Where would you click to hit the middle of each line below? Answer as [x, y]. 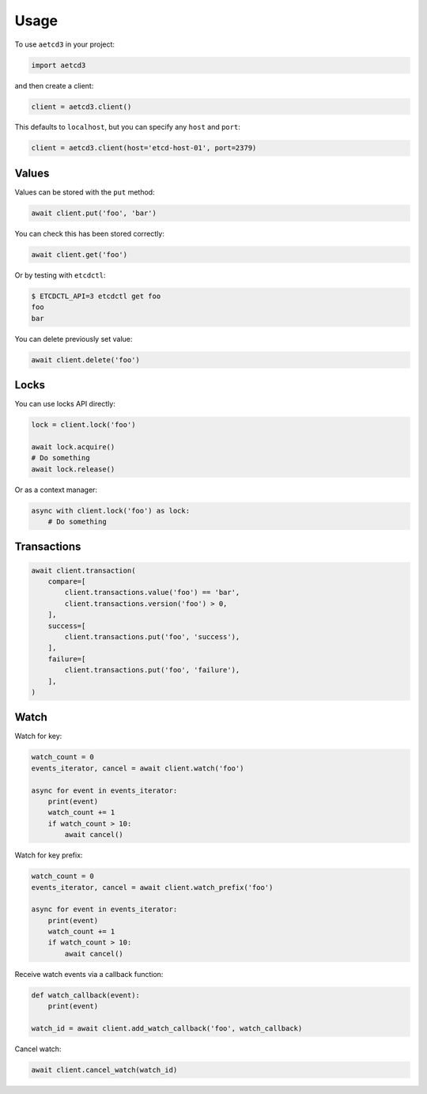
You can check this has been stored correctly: [90, 233]
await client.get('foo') [79, 254]
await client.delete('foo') [85, 360]
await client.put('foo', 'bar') [94, 213]
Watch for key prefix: [49, 855]
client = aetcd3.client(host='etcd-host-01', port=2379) [144, 148]
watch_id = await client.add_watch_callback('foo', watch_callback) [167, 1028]
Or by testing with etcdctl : [60, 275]
